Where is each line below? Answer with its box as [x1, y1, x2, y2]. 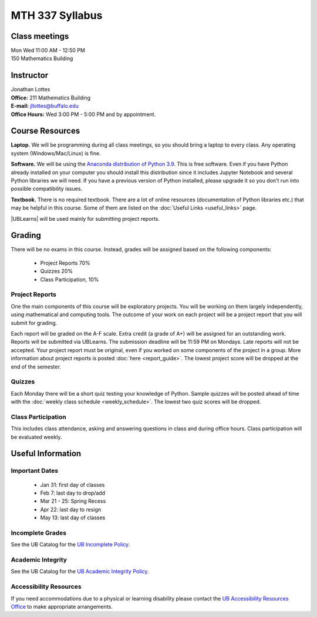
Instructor [11, 71, 49, 81]
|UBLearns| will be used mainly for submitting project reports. [11, 215, 160, 222]
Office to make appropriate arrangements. [11, 603, 113, 610]
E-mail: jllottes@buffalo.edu [11, 102, 79, 110]
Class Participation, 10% [40, 276, 99, 283]
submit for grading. [11, 319, 58, 326]
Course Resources [11, 126, 80, 136]
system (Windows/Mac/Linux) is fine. [11, 150, 101, 157]
